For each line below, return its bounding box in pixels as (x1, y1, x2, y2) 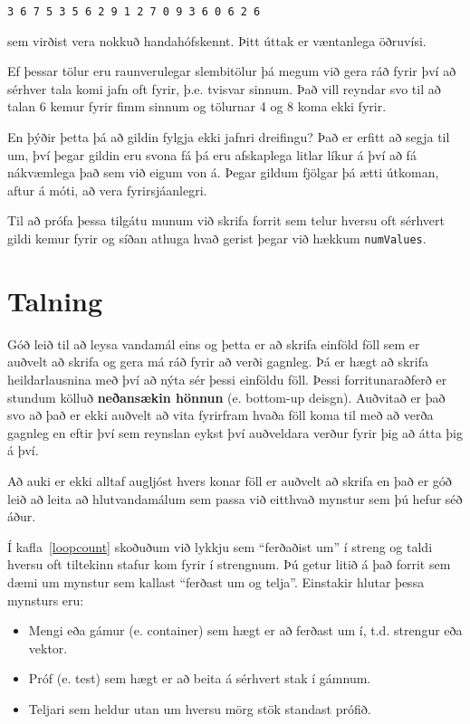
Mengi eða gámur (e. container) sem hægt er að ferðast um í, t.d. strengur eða (28, 621, 463, 640)
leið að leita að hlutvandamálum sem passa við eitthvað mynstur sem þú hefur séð (7, 489, 463, 508)
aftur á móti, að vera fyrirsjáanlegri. (7, 180, 207, 199)
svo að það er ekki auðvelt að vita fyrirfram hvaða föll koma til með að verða (7, 405, 434, 424)
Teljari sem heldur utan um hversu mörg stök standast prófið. (28, 699, 371, 718)
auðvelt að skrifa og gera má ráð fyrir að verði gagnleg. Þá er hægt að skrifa (7, 352, 428, 371)
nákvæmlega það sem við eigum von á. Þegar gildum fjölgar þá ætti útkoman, (7, 163, 439, 182)
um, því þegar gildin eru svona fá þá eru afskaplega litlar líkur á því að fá (7, 145, 417, 164)
